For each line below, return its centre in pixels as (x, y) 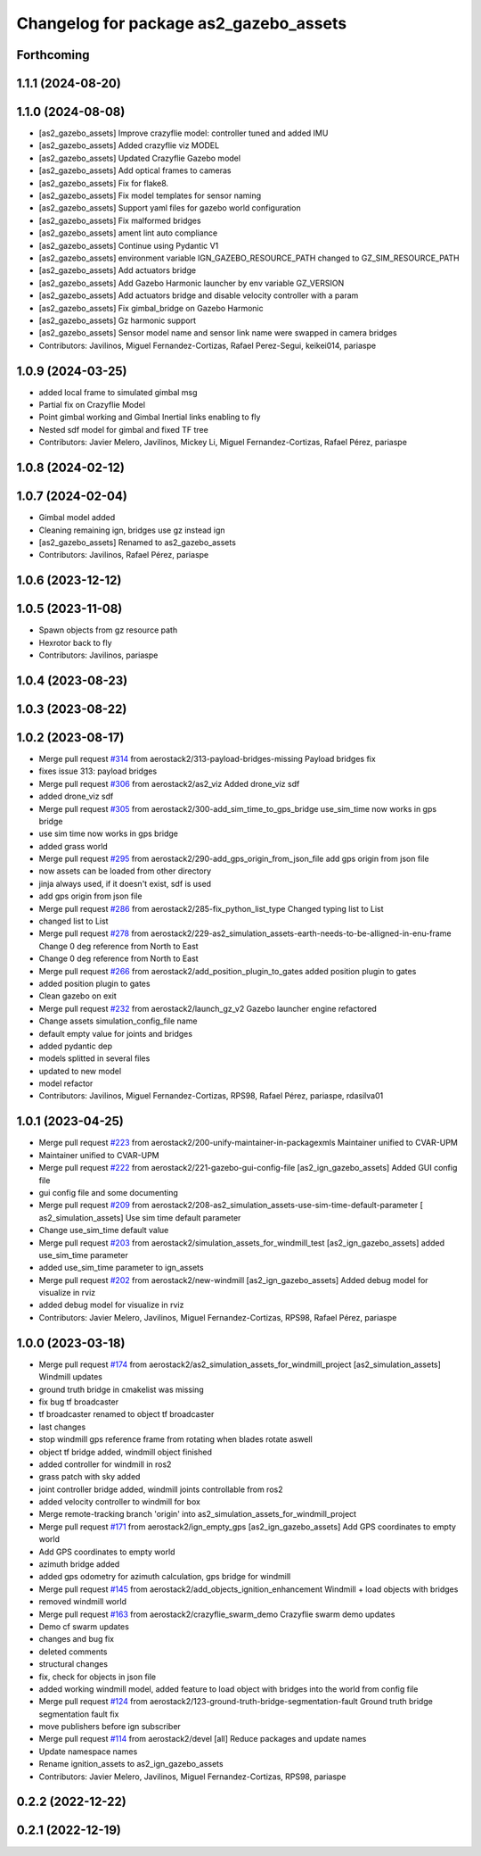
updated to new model (80, 1071)
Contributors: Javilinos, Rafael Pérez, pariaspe (124, 555)
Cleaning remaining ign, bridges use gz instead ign (132, 530)
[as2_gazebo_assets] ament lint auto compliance (128, 233)
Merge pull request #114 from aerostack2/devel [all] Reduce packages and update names (203, 1739)
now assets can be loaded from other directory (125, 871)
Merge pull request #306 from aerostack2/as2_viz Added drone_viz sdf (169, 783)
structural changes (73, 1664)
